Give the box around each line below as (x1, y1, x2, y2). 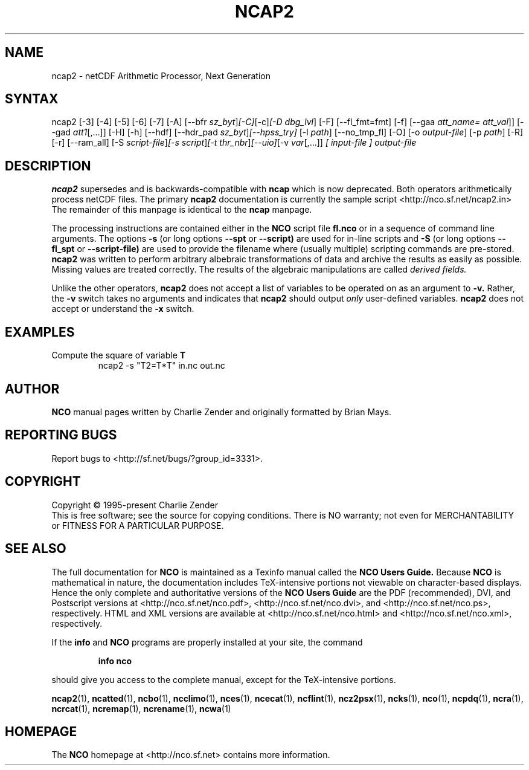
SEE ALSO (5, 541, 66, 557)
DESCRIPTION (5, 158, 91, 173)
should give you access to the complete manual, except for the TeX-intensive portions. (51, 674, 396, 685)
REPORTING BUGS (5, 427, 117, 443)
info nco (98, 655, 132, 666)
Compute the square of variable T (51, 350, 186, 361)
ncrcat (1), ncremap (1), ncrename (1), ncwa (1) (51, 703, 231, 714)
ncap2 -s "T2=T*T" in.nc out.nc (98, 360, 225, 371)
